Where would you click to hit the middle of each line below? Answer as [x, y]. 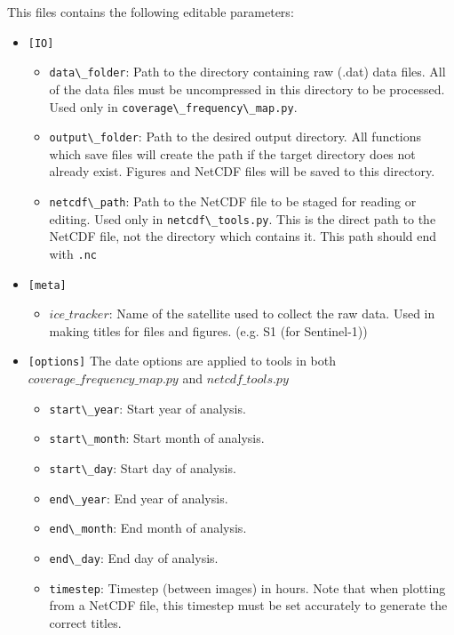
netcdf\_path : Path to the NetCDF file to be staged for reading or [233, 201]
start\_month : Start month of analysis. [157, 438]
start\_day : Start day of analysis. [143, 467]
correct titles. [85, 622]
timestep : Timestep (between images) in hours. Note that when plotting [247, 587]
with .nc [73, 253]
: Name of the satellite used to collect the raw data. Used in [272, 313]
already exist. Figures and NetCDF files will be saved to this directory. [242, 171]
